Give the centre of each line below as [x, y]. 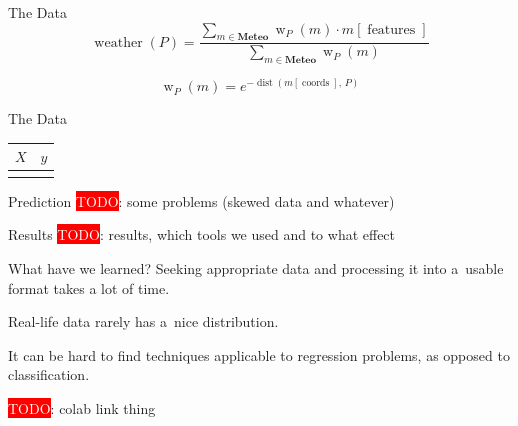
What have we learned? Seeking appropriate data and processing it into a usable [256, 267]
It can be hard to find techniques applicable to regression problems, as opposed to [259, 354]
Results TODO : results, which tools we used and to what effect [202, 234]
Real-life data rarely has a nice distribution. [143, 321]
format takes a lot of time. [89, 287]
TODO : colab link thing [82, 407]
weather [118, 42]
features [391, 29]
